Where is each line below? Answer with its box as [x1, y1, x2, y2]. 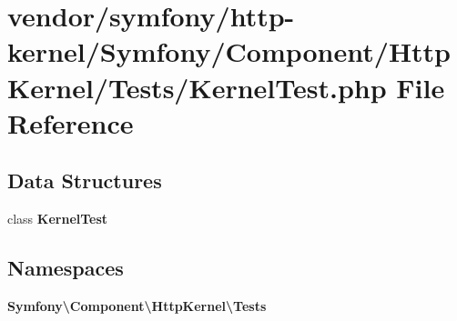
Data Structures [7, 166, 162, 195]
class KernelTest [7, 209, 108, 228]
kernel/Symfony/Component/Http [7, 33, 452, 70]
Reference [7, 104, 134, 141]
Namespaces [7, 254, 124, 282]
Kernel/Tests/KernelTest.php [7, 68, 387, 105]
